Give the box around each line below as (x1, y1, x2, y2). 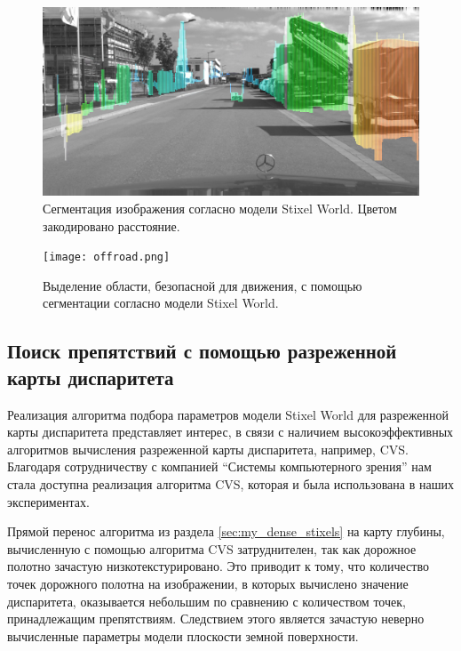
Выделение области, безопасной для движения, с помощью (43, 276, 362, 294)
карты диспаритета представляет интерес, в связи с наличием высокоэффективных (7, 422, 454, 441)
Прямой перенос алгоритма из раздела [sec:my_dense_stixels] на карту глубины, (7, 522, 445, 541)
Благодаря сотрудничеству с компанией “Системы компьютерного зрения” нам (7, 457, 432, 476)
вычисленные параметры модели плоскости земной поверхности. (7, 626, 359, 645)
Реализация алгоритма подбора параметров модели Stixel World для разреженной (7, 405, 449, 423)
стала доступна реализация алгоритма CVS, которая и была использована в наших (7, 475, 454, 493)
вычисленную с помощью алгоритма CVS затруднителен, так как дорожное (7, 539, 417, 558)
